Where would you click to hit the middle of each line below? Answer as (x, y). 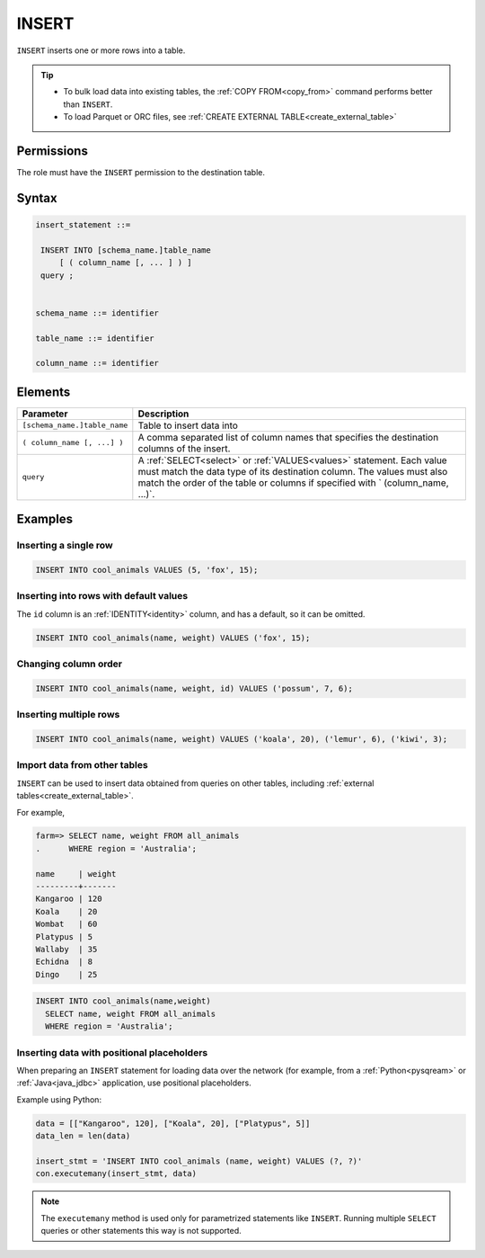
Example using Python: (59, 1099)
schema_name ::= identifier (97, 313)
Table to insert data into (188, 425)
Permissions (53, 151)
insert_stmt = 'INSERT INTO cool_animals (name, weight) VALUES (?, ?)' (199, 1161)
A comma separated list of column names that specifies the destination (288, 437)
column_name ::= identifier (97, 363)
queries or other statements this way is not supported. (141, 1230)
